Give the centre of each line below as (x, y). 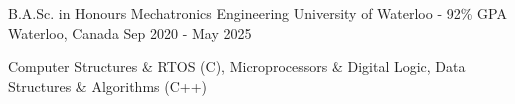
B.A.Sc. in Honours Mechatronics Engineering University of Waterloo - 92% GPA (257, 13)
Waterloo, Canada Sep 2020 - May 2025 (130, 32)
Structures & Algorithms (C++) (108, 85)
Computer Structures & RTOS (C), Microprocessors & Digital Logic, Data (237, 66)
